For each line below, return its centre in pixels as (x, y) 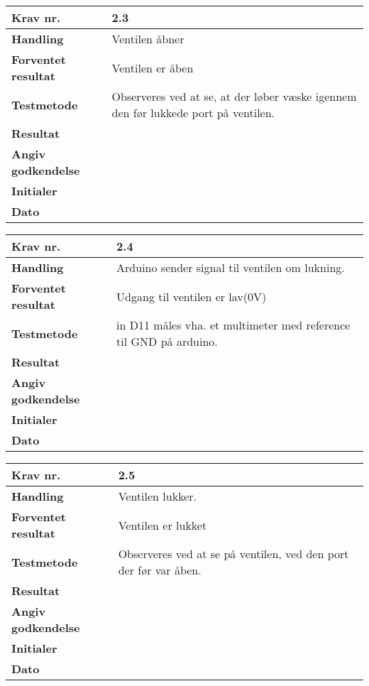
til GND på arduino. (167, 341)
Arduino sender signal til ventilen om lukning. (231, 267)
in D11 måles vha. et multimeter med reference (233, 325)
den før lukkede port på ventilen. (193, 113)
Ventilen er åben (153, 67)
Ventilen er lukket (163, 525)
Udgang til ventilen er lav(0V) (192, 296)
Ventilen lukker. (157, 496)
